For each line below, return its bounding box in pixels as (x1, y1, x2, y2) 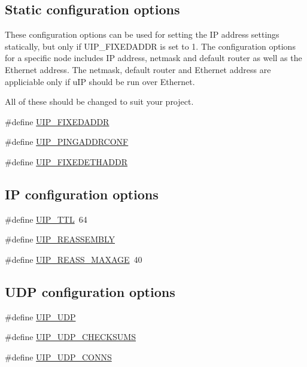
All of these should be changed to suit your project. (5, 95, 194, 108)
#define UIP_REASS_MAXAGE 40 (5, 253, 142, 265)
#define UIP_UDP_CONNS (5, 350, 112, 363)
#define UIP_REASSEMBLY (5, 233, 115, 245)
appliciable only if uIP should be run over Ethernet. (5, 75, 195, 87)
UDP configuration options (5, 282, 175, 301)
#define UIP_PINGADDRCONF (5, 135, 129, 148)
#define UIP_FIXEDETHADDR (5, 155, 127, 168)
